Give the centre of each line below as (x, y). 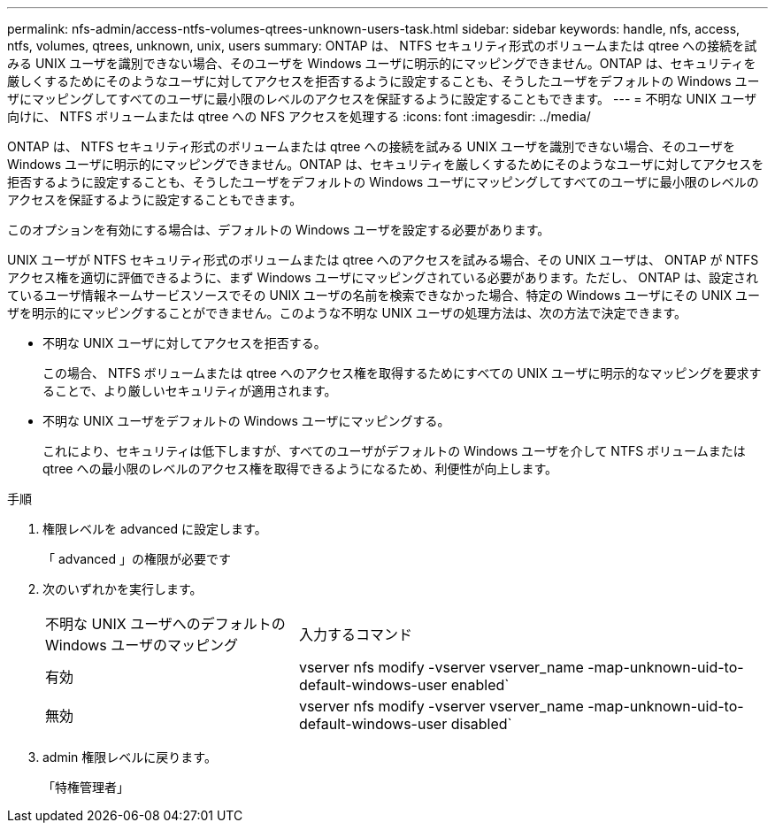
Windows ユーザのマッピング (142, 645)
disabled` (481, 724)
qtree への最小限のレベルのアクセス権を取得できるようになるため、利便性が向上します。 (300, 469)
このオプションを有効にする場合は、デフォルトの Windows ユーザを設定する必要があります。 (279, 230)
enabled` (480, 685)
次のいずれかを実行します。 (123, 589)
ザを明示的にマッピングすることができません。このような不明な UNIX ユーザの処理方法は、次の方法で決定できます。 (347, 313)
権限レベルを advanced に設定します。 (155, 529)
